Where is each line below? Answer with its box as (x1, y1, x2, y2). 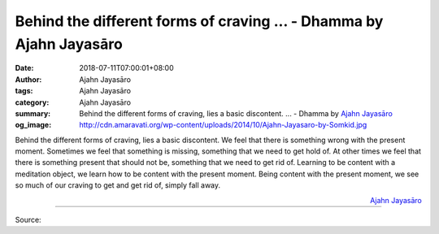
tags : (15, 86, 33, 96)
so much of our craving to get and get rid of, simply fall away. (15, 180, 221, 190)
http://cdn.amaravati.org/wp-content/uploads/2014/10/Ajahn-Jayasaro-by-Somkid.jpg (79, 120, 367, 130)
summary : (15, 108, 51, 118)
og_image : (15, 120, 52, 130)
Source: (15, 215, 41, 225)
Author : (15, 74, 42, 84)
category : (15, 97, 50, 107)
